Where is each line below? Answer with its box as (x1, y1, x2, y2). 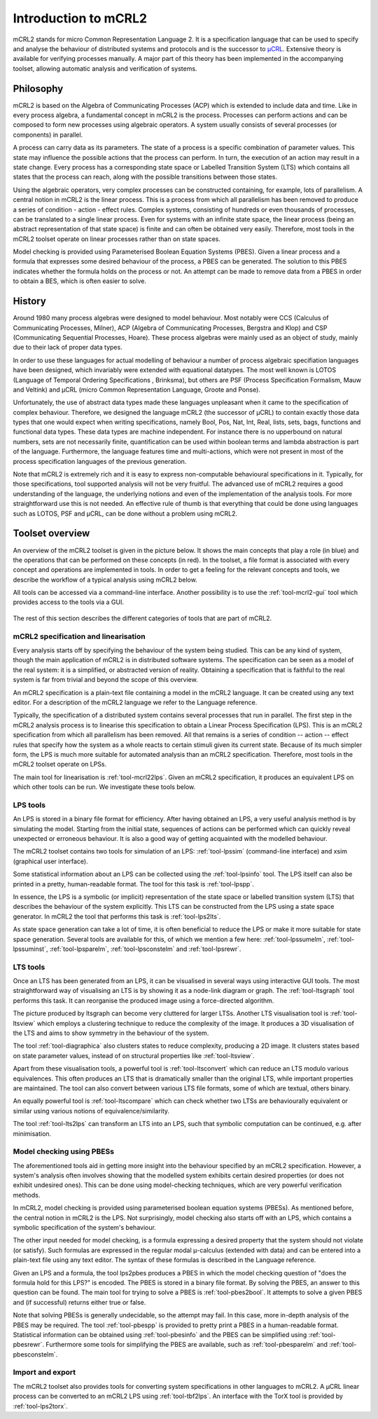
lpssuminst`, (13, 945, 48, 953)
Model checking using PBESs (13, 1146, 115, 1156)
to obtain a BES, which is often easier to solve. (13, 277, 147, 285)
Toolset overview (13, 528, 90, 540)
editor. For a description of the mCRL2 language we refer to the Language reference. (13, 698, 258, 706)
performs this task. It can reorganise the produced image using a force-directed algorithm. (13, 996, 274, 1005)
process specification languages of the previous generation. (13, 457, 187, 465)
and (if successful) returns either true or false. (13, 1298, 146, 1306)
